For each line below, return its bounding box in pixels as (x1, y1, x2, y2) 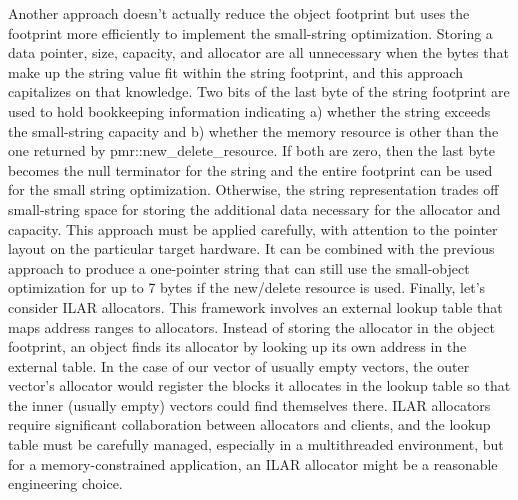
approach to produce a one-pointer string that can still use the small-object (8, 257, 470, 278)
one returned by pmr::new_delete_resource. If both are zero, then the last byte (8, 140, 495, 161)
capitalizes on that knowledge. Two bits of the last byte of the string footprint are (8, 81, 510, 102)
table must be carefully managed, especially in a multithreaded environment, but (8, 434, 504, 455)
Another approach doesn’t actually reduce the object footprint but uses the (8, 3, 470, 23)
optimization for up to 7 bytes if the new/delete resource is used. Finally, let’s (8, 277, 486, 298)
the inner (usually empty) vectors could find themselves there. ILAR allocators (8, 394, 491, 415)
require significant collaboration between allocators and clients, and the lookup (8, 414, 491, 435)
